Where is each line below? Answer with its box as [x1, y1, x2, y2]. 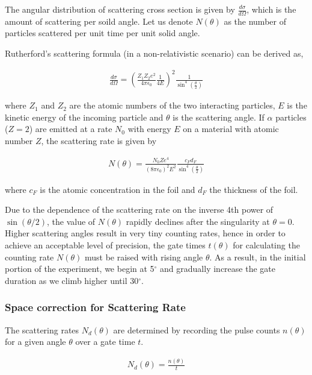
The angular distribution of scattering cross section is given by [5, 3, 235, 15]
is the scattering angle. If [173, 110, 265, 123]
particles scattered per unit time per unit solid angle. [5, 27, 200, 39]
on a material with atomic [183, 122, 279, 135]
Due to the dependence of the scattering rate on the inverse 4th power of [5, 203, 274, 216]
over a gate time [75, 335, 135, 348]
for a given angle [5, 335, 66, 348]
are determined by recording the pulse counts [113, 323, 280, 336]
